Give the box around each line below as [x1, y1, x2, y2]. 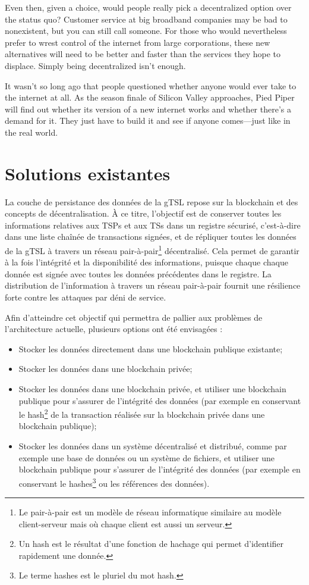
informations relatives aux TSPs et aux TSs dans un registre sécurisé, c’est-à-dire [5, 218, 301, 231]
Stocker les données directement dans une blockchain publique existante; [18, 342, 283, 355]
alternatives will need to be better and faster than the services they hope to [5, 48, 281, 60]
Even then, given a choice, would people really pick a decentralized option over [5, 1, 292, 13]
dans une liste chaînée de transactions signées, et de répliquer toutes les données [5, 230, 297, 243]
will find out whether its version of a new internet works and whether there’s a [5, 102, 291, 115]
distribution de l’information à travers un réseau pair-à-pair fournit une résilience [5, 279, 301, 292]
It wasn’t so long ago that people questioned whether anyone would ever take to [5, 79, 297, 92]
